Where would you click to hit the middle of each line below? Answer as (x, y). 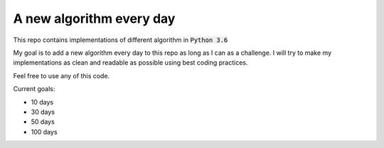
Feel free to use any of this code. (62, 75)
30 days (43, 112)
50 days (43, 122)
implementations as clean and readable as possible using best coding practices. (130, 63)
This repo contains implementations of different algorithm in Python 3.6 (121, 40)
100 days (44, 132)
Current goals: (34, 89)
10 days (42, 102)
